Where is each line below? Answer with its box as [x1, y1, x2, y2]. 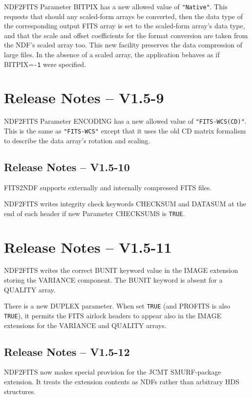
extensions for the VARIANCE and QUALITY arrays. [4, 320, 167, 330]
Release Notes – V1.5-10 [4, 159, 130, 174]
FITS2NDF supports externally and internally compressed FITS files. [4, 182, 212, 192]
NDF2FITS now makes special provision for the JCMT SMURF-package [4, 367, 221, 377]
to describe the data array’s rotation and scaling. [4, 135, 150, 145]
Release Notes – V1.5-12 [4, 344, 130, 359]
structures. [4, 386, 36, 396]
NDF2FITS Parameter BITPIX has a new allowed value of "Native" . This [4, 1, 228, 11]
